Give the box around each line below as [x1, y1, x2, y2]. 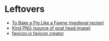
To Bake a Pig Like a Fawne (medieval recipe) [11, 20, 105, 26]
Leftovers [4, 3, 45, 15]
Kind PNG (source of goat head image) [11, 25, 91, 31]
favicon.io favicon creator [11, 30, 64, 36]
